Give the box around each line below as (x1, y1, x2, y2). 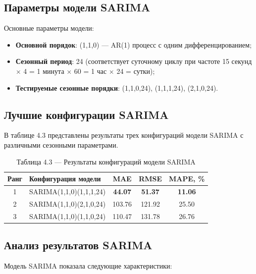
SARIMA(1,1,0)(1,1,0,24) (29, 211, 106, 221)
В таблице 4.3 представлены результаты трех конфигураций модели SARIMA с (4, 130, 244, 140)
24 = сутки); (116, 65, 155, 76)
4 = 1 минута (23, 65, 64, 76)
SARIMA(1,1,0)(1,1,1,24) (29, 186, 106, 196)
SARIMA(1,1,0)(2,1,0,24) (29, 198, 106, 209)
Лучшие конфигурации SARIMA (4, 107, 169, 122)
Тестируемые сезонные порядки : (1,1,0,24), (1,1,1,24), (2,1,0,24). (15, 82, 218, 93)
